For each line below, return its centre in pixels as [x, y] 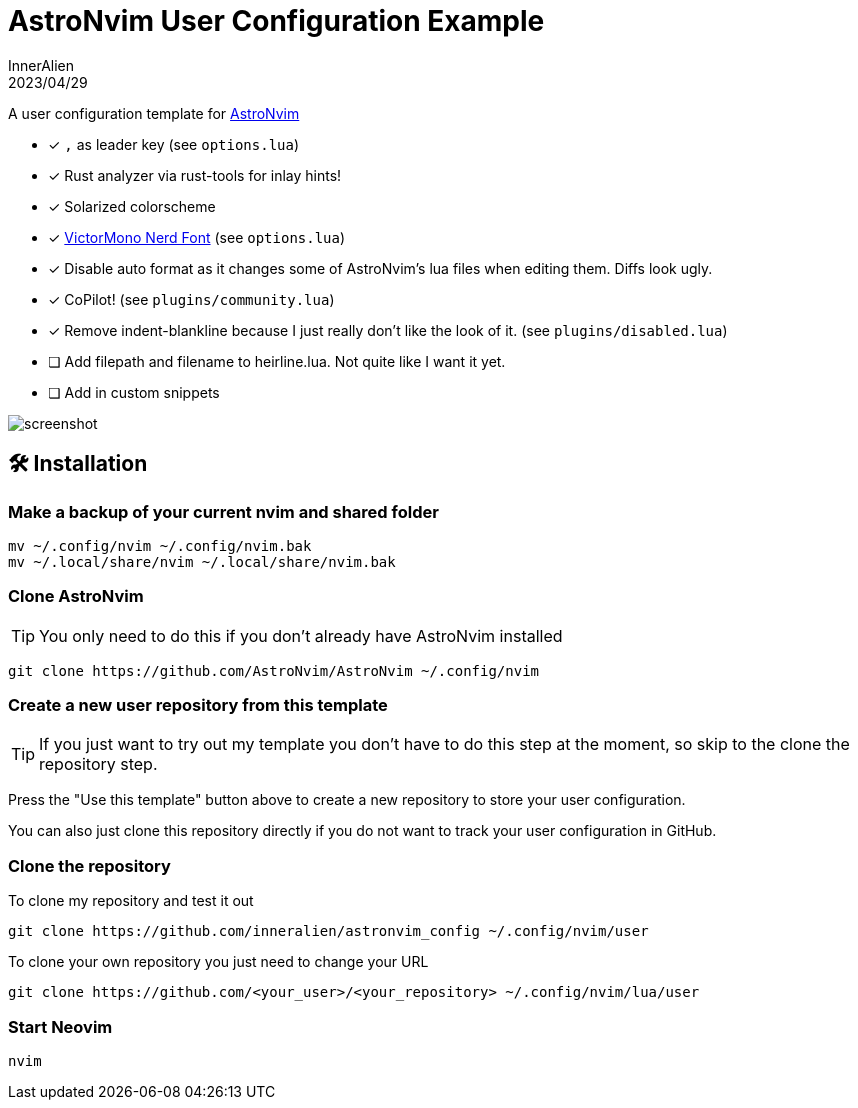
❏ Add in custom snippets [134, 392]
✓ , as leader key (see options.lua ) [174, 144]
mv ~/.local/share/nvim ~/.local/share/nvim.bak [202, 561]
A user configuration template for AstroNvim [154, 113]
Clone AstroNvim [76, 596]
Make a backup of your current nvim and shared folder [223, 511]
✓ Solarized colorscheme [132, 206]
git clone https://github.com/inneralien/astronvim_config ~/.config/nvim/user [328, 931]
